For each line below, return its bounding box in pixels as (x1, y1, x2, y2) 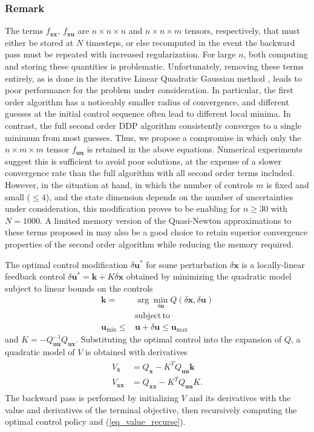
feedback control (5, 270, 65, 283)
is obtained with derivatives (85, 345, 188, 358)
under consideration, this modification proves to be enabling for (5, 202, 241, 215)
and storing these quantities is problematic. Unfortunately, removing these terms (5, 60, 304, 72)
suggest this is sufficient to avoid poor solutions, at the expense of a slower (5, 154, 281, 167)
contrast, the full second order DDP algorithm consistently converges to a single (5, 119, 302, 131)
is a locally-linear (241, 258, 305, 270)
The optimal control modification (5, 258, 128, 270)
